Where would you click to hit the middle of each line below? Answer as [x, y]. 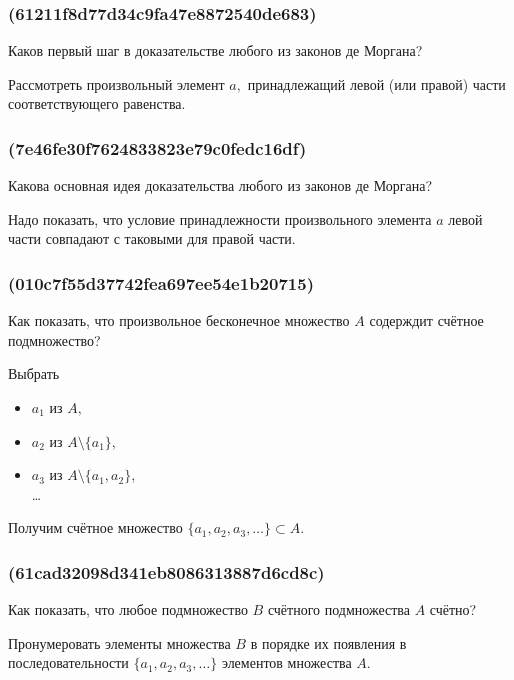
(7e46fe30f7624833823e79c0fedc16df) [157, 147]
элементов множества [286, 662]
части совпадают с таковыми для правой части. [152, 238]
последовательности [68, 662]
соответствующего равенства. [97, 103]
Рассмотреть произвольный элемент [116, 83]
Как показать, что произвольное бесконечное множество [179, 320]
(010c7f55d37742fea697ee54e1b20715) [161, 282]
